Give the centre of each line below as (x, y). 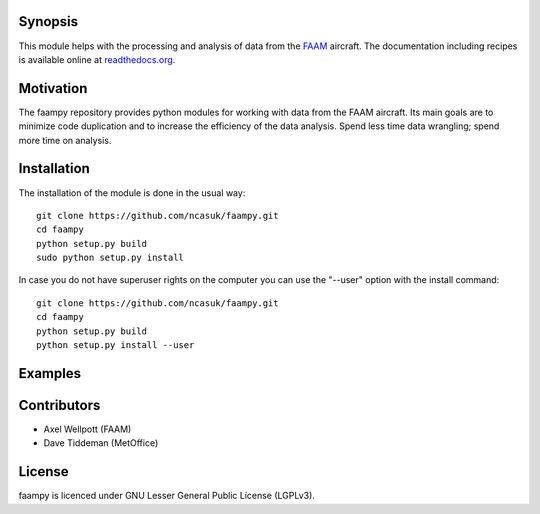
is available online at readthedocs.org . (97, 59)
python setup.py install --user (115, 345)
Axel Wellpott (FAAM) (87, 429)
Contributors (59, 405)
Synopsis (48, 21)
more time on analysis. (65, 140)
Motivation (53, 88)
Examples (50, 373)
